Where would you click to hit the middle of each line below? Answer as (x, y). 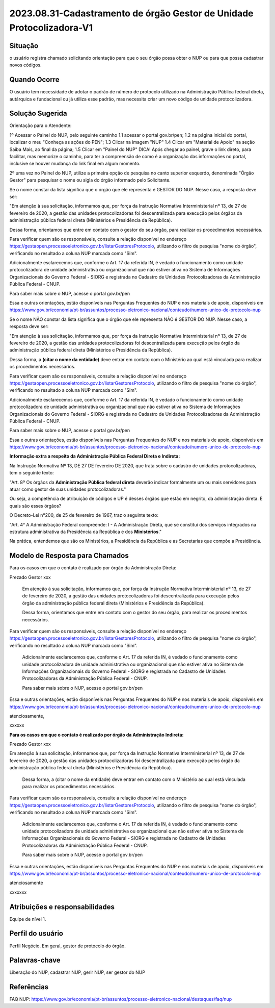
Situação (24, 46)
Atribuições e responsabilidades (62, 907)
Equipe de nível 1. (28, 919)
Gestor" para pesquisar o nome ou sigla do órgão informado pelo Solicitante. (90, 180)
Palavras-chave (35, 960)
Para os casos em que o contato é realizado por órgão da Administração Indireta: (97, 735)
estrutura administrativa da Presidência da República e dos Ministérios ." (86, 532)
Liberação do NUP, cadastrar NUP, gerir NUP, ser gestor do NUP (77, 972)
